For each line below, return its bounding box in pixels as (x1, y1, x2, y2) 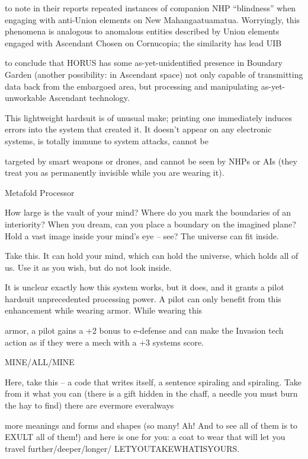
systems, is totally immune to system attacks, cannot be (5, 134, 208, 147)
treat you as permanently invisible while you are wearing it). (5, 166, 224, 179)
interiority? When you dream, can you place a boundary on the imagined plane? (5, 217, 296, 230)
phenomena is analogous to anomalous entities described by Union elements (5, 25, 280, 37)
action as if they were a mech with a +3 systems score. (5, 335, 204, 348)
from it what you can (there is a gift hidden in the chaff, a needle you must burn (5, 387, 298, 400)
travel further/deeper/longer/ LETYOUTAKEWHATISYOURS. (5, 442, 240, 454)
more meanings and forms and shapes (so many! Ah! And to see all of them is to (5, 419, 298, 431)
